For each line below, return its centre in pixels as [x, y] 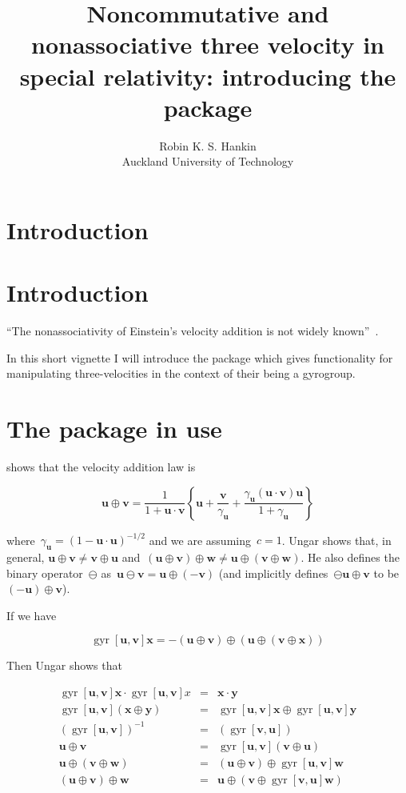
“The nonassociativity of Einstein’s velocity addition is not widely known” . [193, 331]
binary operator [45, 573]
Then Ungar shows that [64, 665]
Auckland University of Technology [208, 161]
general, [26, 557]
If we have [32, 615]
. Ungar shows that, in [336, 540]
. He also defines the [350, 557]
